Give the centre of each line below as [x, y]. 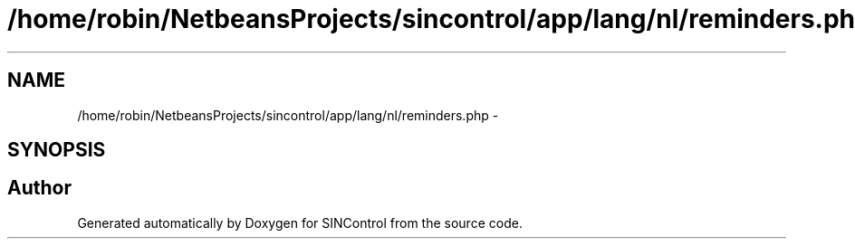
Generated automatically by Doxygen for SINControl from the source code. [300, 222]
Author [39, 188]
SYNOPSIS [57, 150]
